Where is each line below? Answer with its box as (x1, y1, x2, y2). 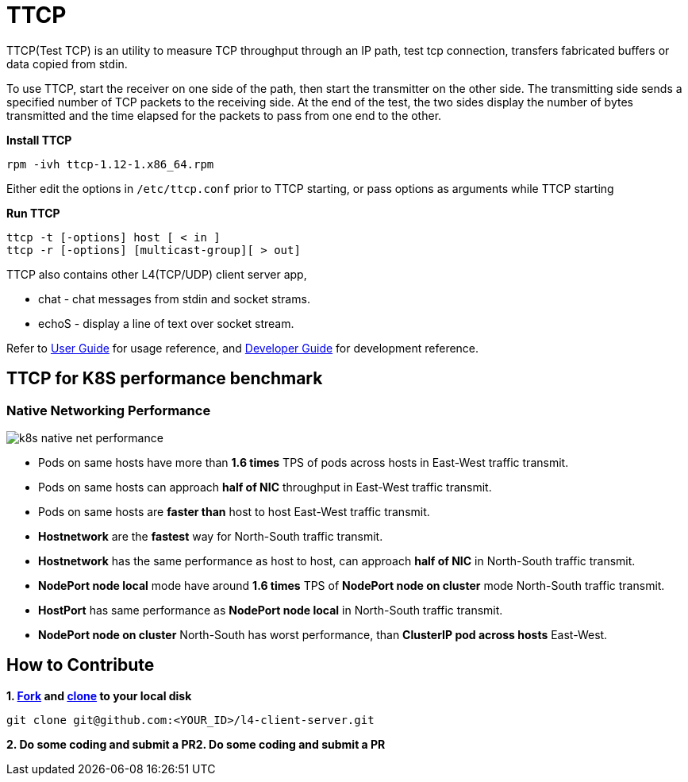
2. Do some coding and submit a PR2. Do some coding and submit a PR (6, 737, 386, 751)
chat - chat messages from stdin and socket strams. (38, 291, 310, 306)
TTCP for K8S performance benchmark (6, 368, 323, 389)
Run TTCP (6, 206, 60, 220)
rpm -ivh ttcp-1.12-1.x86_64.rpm (6, 157, 214, 171)
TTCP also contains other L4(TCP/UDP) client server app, (6, 267, 307, 281)
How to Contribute (6, 655, 155, 676)
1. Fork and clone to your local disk (6, 688, 192, 703)
